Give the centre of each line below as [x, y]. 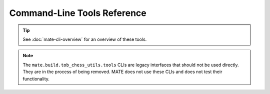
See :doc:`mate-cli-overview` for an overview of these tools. [85, 39]
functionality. [36, 79]
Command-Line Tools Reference [78, 13]
